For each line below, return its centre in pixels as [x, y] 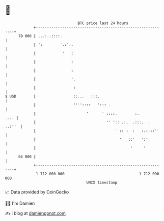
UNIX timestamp [102, 182]
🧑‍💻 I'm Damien [20, 203]
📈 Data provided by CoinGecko [37, 192]
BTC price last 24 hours [103, 23]
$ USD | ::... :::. [52, 96]
